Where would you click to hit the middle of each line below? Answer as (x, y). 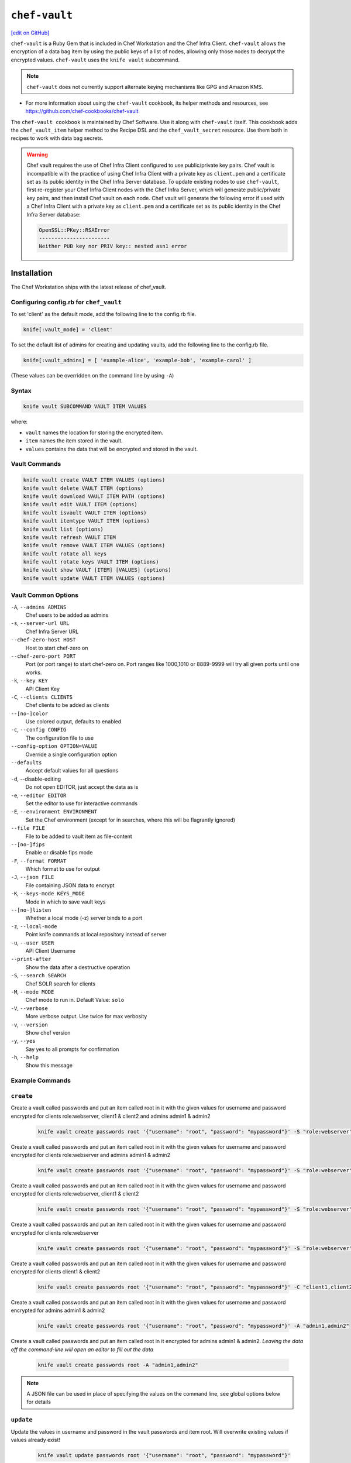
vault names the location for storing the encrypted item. (94, 432)
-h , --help (25, 1057)
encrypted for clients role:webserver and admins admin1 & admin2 (91, 1155)
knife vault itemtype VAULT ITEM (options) (87, 521)
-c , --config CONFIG (39, 730)
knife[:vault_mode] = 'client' (68, 329)
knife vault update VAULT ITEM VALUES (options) (94, 578)
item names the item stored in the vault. (74, 441)
